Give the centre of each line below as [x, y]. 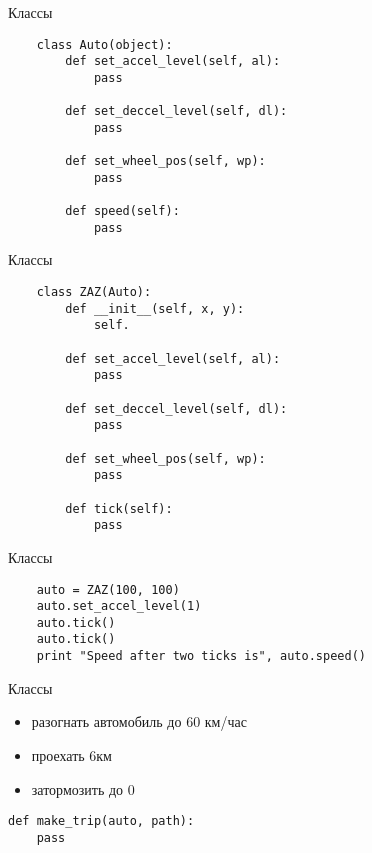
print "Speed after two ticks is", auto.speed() [201, 656]
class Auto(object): [104, 44]
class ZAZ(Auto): [94, 292]
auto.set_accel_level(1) [119, 606]
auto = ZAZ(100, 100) [108, 589]
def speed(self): [122, 211]
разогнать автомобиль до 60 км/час [139, 721]
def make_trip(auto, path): [101, 821]
